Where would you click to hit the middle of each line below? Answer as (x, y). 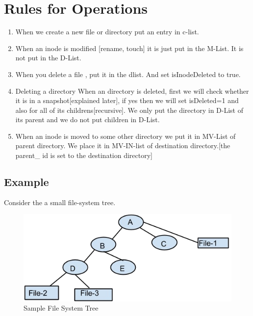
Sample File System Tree (61, 308)
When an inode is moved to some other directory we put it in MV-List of (126, 136)
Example (26, 182)
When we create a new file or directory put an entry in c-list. (107, 32)
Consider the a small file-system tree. (60, 202)
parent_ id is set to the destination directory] (84, 155)
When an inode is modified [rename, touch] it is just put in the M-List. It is (129, 48)
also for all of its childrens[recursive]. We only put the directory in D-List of (129, 110)
